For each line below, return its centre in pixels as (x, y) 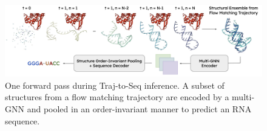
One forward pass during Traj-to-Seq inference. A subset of (115, 85)
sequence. (22, 120)
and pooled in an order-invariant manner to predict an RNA (139, 109)
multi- (243, 97)
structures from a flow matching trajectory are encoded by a (117, 97)
